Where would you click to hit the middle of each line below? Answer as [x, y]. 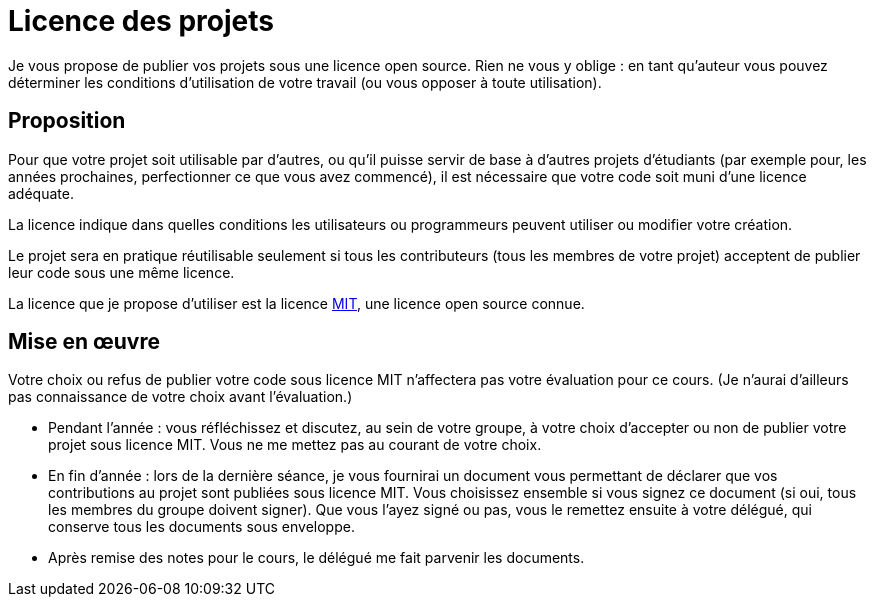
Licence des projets [141, 21]
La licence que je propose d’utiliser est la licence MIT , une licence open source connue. [296, 303]
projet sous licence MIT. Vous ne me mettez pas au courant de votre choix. [295, 445]
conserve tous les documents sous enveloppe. [201, 527]
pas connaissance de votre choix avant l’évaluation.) [180, 397]
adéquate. [41, 193]
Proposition [67, 121]
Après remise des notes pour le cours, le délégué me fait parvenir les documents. [316, 558]
